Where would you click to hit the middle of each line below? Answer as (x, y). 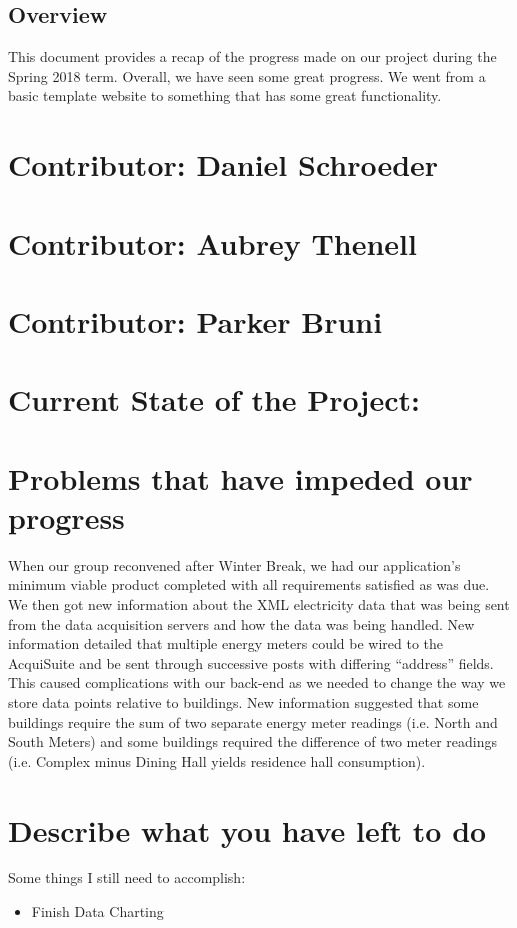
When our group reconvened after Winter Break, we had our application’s (234, 564)
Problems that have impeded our (240, 477)
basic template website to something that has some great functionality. (225, 95)
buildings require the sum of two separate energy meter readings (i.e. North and (253, 721)
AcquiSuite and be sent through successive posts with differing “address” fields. (251, 662)
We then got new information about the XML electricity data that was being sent (259, 603)
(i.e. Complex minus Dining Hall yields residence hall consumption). (217, 760)
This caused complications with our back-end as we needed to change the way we (257, 682)
